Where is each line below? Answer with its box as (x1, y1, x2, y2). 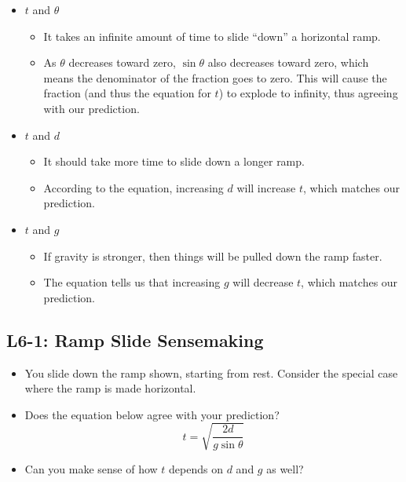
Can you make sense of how (24, 460, 158, 477)
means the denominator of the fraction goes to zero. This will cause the (43, 69, 387, 86)
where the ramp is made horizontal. (24, 380, 196, 396)
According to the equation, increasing (43, 179, 224, 195)
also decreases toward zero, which (207, 54, 369, 71)
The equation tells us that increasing (43, 274, 221, 290)
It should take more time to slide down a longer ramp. (43, 153, 305, 170)
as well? (266, 460, 304, 477)
